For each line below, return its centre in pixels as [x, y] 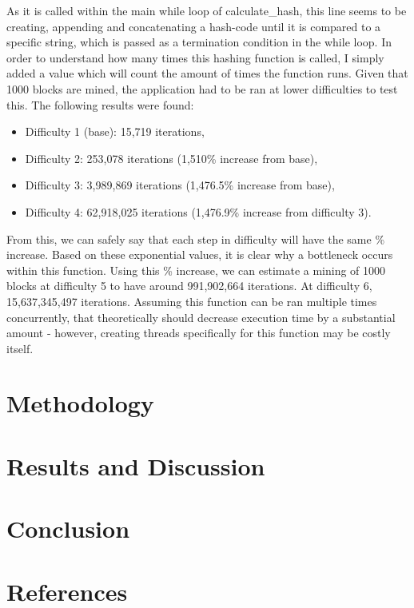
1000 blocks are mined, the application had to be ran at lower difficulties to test [202, 88]
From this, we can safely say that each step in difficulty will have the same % [196, 238]
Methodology [80, 403]
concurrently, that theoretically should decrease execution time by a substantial [201, 317]
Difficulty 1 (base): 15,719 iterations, [115, 131]
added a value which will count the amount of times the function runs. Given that [207, 73]
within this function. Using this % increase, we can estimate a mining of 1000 [196, 270]
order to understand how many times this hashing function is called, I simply [195, 57]
